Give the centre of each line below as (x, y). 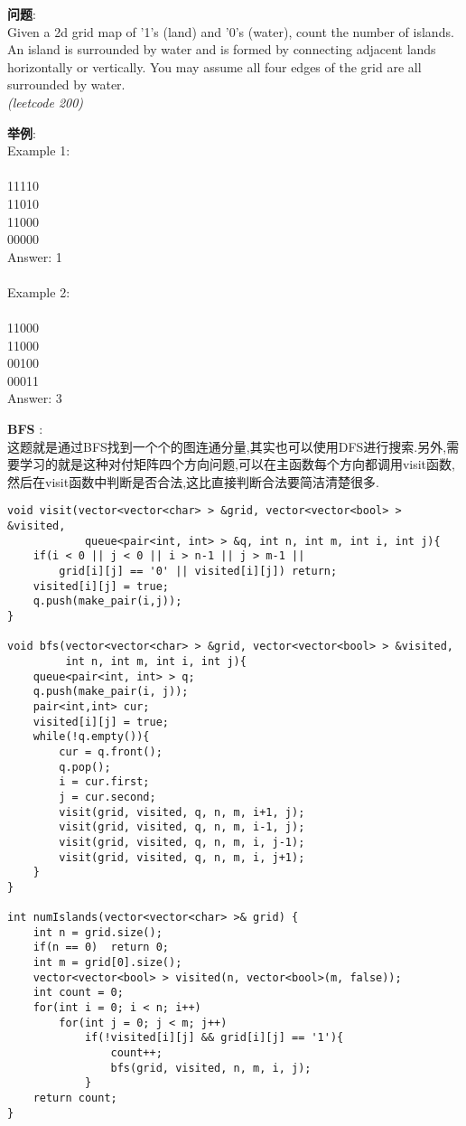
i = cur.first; (104, 782)
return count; (75, 1098)
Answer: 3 (35, 398)
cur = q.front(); (111, 751)
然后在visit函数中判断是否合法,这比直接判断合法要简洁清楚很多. (193, 481)
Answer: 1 (35, 256)
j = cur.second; (107, 797)
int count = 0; (78, 993)
